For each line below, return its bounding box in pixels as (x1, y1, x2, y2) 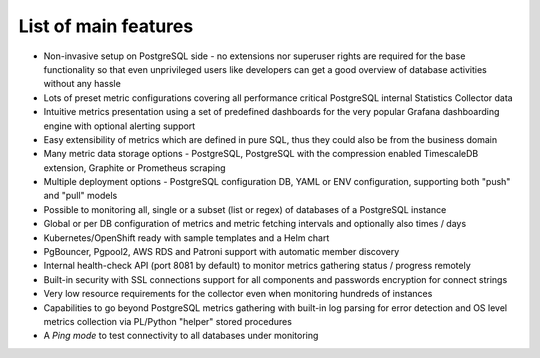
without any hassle (43, 78, 122, 90)
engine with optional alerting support (43, 120, 196, 132)
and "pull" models (43, 190, 118, 202)
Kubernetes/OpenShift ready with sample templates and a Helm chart (43, 231, 330, 244)
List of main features (18, 15, 194, 37)
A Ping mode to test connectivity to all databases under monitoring (43, 330, 319, 342)
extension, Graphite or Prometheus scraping (43, 161, 226, 174)
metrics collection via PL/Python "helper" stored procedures (43, 315, 292, 327)
